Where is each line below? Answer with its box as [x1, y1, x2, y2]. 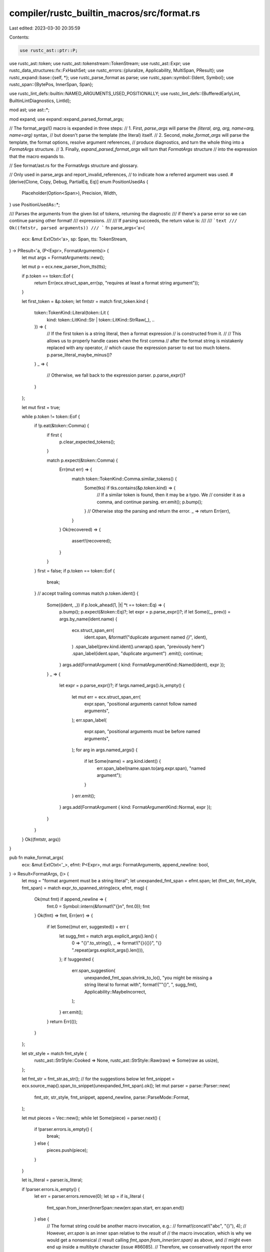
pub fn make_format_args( [9, 854, 63, 861]
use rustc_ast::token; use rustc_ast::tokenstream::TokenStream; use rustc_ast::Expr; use [9, 60, 190, 66]
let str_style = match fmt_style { [21, 1050, 87, 1056]
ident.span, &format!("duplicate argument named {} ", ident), [84, 634, 207, 641]
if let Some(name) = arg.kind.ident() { [84, 758, 161, 764]
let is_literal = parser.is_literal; [21, 1177, 83, 1183]
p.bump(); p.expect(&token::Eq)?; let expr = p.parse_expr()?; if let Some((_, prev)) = [59, 609, 231, 615]
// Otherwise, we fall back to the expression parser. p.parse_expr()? [46, 372, 186, 378]
